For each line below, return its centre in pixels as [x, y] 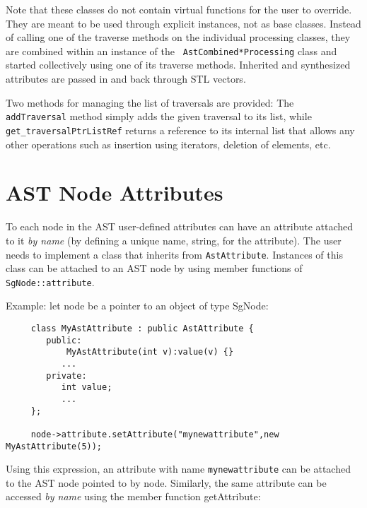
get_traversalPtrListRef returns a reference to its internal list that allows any [180, 130]
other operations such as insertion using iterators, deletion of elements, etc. [168, 144]
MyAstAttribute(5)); [54, 446]
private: [66, 376]
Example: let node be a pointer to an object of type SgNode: [137, 306]
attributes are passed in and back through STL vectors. [126, 79]
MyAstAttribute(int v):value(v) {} [150, 352]
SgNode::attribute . [50, 282]
